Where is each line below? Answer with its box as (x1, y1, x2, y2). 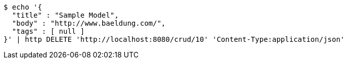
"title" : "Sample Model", (12, 11, 119, 19)
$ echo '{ (4, 3, 42, 11)
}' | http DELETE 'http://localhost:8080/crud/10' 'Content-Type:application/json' (4, 35, 345, 43)
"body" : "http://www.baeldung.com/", (12, 19, 166, 27)
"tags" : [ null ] (12, 27, 85, 35)
